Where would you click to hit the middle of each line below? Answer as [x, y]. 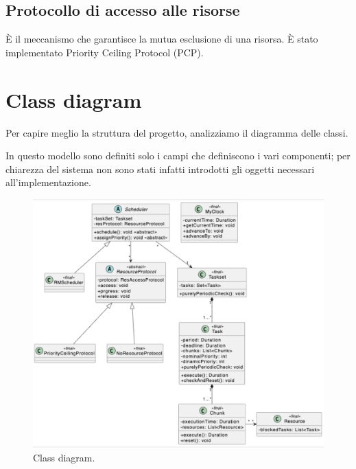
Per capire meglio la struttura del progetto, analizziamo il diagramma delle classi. [177, 132]
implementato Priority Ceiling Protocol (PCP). [105, 52]
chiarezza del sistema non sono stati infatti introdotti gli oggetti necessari [160, 169]
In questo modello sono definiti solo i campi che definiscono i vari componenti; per [178, 156]
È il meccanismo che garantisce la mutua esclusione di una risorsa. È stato [162, 39]
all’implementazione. [48, 182]
